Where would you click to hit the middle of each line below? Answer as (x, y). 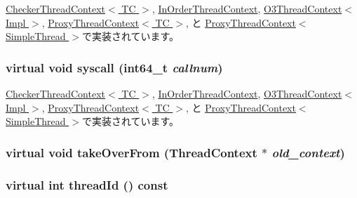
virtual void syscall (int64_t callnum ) (114, 67)
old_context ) (308, 152)
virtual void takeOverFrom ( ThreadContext (132, 152)
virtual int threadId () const (87, 184)
